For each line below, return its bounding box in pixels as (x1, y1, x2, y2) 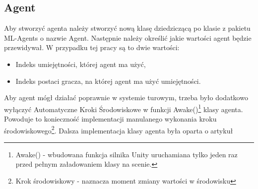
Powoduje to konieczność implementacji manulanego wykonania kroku (4, 114, 217, 124)
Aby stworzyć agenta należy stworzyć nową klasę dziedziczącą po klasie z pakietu (4, 23, 251, 33)
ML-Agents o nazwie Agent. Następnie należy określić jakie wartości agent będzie (4, 32, 252, 43)
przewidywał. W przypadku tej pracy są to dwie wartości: (4, 42, 180, 53)
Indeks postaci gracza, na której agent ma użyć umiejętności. (15, 75, 201, 86)
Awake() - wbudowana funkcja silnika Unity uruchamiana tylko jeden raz (15, 149, 238, 159)
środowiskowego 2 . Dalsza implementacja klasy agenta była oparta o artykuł (4, 124, 233, 135)
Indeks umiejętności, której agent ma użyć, (15, 59, 146, 69)
